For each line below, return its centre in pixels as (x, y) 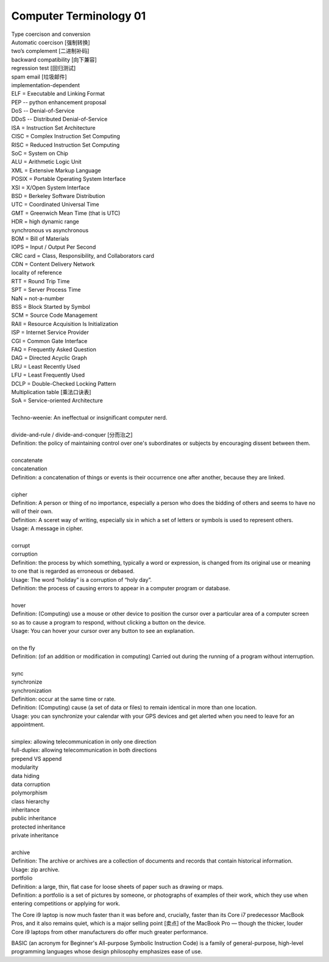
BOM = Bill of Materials (40, 238)
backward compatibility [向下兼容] (54, 59)
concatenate (27, 461)
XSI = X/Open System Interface (51, 187)
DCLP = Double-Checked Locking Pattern (64, 383)
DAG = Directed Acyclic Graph (49, 358)
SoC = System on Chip (40, 154)
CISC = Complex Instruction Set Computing (65, 136)
